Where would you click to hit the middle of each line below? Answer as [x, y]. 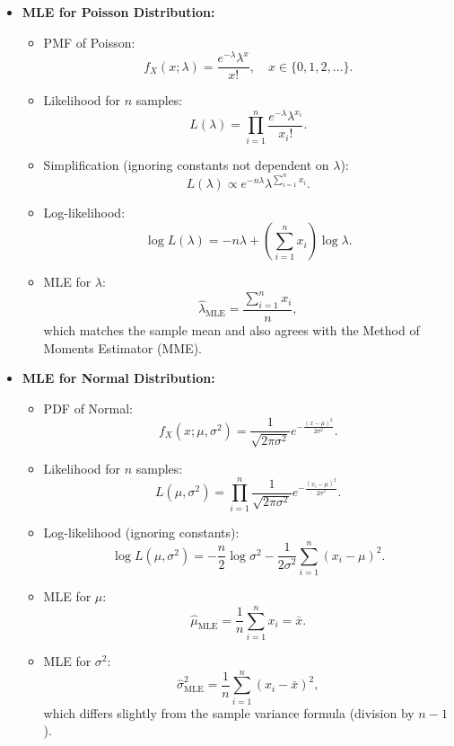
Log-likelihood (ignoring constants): [141, 532]
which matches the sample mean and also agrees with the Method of [231, 329]
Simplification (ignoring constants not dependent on [186, 164]
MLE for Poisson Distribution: [118, 12]
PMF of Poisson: [89, 42]
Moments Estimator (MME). [122, 347]
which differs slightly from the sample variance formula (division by [229, 712]
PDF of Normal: [88, 408]
